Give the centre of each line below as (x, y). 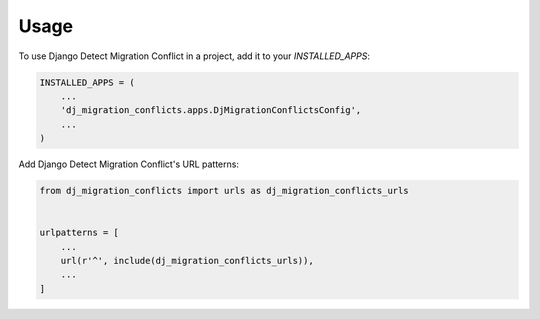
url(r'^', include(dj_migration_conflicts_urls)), (187, 261)
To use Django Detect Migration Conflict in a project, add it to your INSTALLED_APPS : (194, 56)
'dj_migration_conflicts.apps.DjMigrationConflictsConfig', (211, 110)
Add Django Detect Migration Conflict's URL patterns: (129, 164)
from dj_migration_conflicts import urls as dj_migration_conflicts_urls (224, 191)
